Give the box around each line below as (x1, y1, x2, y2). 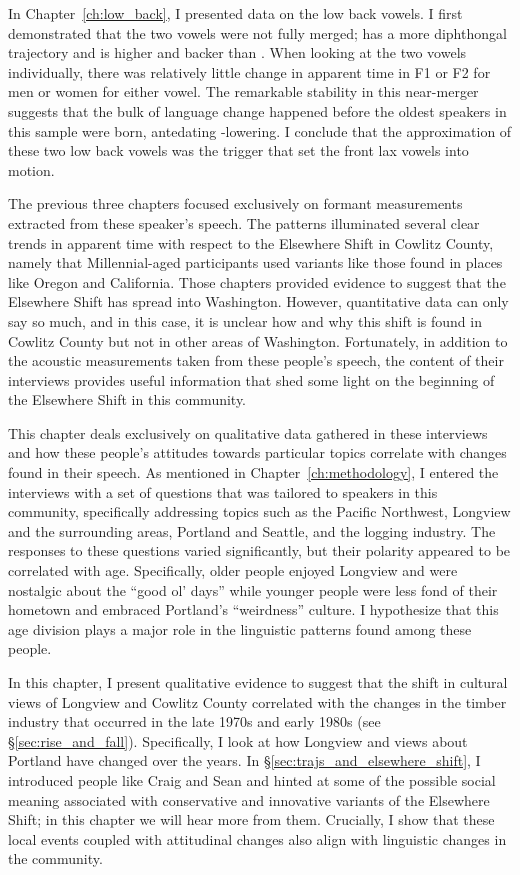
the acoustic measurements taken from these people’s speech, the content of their (8, 350, 504, 371)
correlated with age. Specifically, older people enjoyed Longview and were (8, 560, 458, 581)
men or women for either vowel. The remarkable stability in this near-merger (8, 81, 479, 102)
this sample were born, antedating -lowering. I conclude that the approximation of (8, 120, 512, 141)
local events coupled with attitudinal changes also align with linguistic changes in (8, 828, 507, 849)
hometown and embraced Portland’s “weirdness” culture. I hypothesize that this (8, 599, 499, 620)
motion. (8, 159, 55, 180)
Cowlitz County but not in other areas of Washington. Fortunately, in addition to (8, 330, 508, 351)
